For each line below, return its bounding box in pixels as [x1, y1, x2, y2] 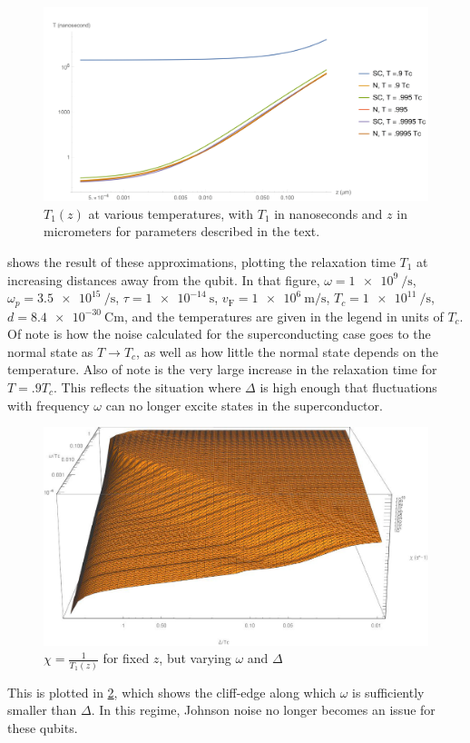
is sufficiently [352, 682, 425, 701]
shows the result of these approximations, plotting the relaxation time [7, 253, 396, 272]
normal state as [7, 342, 93, 361]
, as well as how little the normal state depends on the [136, 342, 438, 361]
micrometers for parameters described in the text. [44, 222, 320, 241]
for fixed [103, 649, 150, 668]
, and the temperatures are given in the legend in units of [123, 306, 444, 325]
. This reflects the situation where [53, 378, 241, 397]
